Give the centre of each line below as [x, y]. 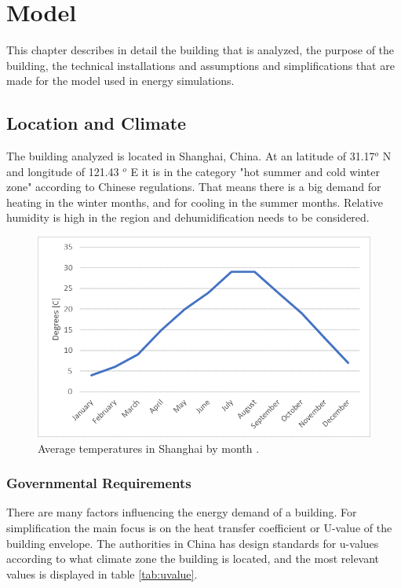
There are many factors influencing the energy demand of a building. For [182, 512]
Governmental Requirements [99, 483]
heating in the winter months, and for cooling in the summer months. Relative [195, 202]
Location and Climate [97, 123]
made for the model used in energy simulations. [120, 81]
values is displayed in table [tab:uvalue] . [102, 573]
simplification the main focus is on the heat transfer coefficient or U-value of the [199, 527]
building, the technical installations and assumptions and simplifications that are [200, 65]
